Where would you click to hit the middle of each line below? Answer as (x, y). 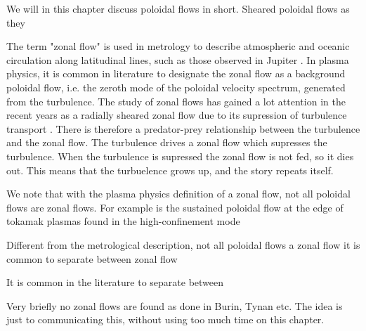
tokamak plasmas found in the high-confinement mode (123, 221)
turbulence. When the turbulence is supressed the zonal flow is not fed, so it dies (180, 156)
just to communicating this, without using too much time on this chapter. (165, 319)
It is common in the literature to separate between (115, 282)
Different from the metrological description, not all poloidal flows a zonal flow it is (183, 244)
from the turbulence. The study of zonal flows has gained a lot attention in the (176, 101)
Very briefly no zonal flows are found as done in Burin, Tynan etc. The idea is (175, 305)
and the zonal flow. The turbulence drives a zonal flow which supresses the (167, 142)
